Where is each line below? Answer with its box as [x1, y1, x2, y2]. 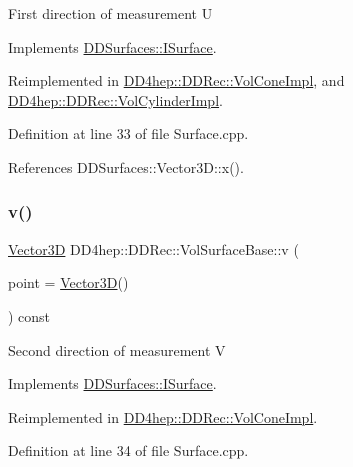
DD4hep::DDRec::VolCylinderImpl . [8, 89, 223, 110]
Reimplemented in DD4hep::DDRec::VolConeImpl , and [8, 70, 345, 91]
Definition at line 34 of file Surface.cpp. [8, 440, 249, 461]
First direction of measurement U [8, 3, 213, 23]
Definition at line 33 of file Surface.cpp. [8, 123, 249, 144]
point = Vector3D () [8, 272, 129, 293]
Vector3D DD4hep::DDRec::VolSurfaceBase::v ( [8, 238, 299, 259]
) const [8, 305, 51, 326]
